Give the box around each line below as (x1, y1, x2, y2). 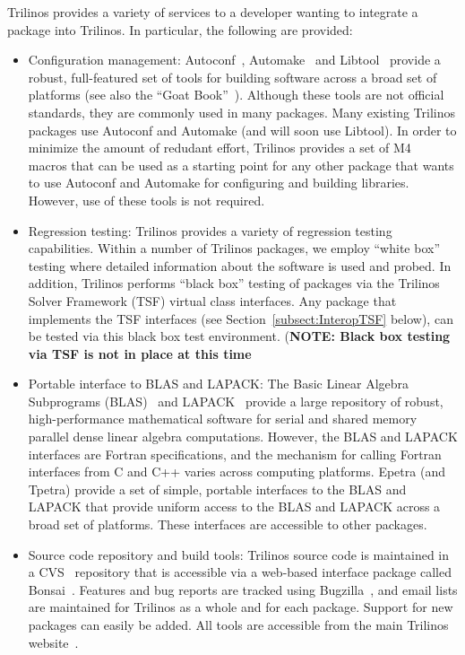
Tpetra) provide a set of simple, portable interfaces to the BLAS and (28, 479, 407, 498)
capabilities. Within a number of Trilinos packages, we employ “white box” (28, 239, 440, 258)
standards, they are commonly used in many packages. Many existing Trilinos (28, 102, 455, 121)
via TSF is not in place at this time (28, 344, 252, 362)
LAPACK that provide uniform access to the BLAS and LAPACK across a (28, 497, 441, 516)
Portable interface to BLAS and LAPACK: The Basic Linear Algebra (28, 374, 409, 393)
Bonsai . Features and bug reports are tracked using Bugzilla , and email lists (28, 580, 458, 598)
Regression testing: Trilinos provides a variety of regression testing (28, 221, 392, 240)
